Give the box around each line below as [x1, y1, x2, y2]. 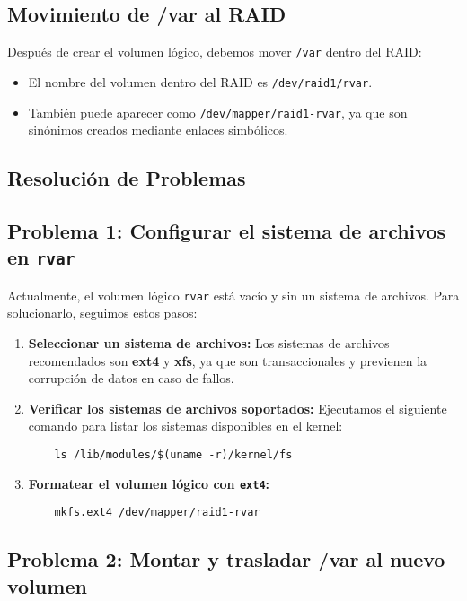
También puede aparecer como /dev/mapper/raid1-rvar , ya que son [28, 102, 408, 121]
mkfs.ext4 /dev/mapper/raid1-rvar [54, 506, 260, 519]
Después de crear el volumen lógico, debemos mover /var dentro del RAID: [7, 42, 422, 61]
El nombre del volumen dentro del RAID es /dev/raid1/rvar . [28, 72, 373, 91]
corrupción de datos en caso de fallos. [28, 369, 234, 388]
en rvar [7, 243, 75, 271]
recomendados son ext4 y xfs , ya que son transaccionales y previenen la [28, 351, 427, 370]
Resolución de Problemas [7, 164, 246, 192]
